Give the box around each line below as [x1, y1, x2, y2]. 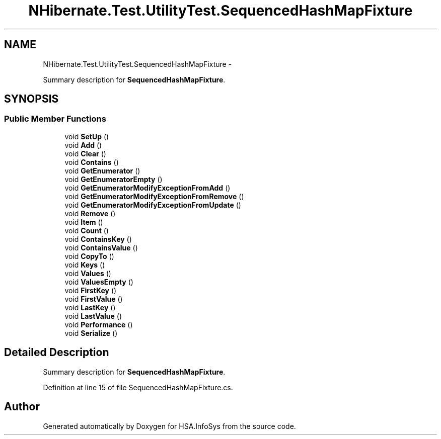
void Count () [64, 226, 109, 235]
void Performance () [64, 320, 133, 329]
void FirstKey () [64, 286, 117, 295]
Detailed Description [4, 346, 109, 359]
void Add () [64, 140, 102, 149]
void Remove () [64, 209, 116, 218]
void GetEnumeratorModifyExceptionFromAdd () [64, 183, 231, 192]
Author [4, 400, 40, 413]
